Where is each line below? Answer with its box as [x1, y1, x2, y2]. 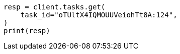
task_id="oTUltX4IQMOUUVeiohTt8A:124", [20, 11, 177, 19]
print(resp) [4, 27, 50, 35]
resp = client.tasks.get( [4, 3, 106, 11]
